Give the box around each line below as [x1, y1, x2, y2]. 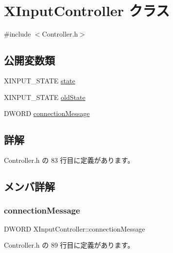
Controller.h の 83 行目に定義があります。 [4, 155, 135, 165]
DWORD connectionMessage [4, 108, 90, 118]
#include [4, 29, 31, 39]
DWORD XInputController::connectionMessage [4, 223, 145, 234]
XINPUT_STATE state [4, 75, 75, 85]
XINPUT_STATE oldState [4, 92, 86, 102]
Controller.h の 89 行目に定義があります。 [4, 240, 135, 250]
